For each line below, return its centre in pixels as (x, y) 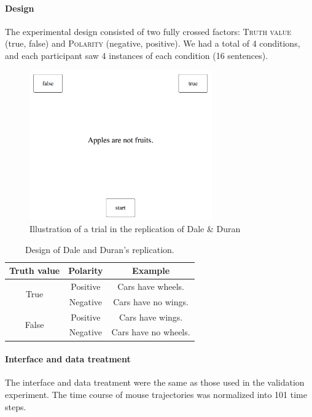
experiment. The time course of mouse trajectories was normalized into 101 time (156, 394)
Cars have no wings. (151, 301)
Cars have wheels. (151, 286)
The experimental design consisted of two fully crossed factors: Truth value (148, 31)
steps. (16, 406)
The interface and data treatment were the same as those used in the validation (155, 382)
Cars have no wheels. (151, 332)
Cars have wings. (151, 317)
